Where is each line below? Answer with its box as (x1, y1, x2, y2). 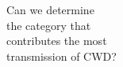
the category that (6, 17, 91, 33)
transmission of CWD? (6, 47, 117, 64)
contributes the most (6, 32, 107, 49)
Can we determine (6, 2, 94, 17)
